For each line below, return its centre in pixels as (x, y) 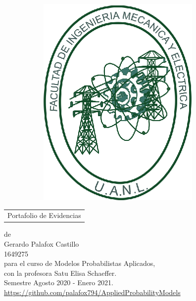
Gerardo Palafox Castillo (42, 244)
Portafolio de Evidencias (44, 215)
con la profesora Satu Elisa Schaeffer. (60, 273)
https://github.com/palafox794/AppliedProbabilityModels (92, 292)
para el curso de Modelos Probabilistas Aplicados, (80, 263)
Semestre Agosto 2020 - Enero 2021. (59, 282)
